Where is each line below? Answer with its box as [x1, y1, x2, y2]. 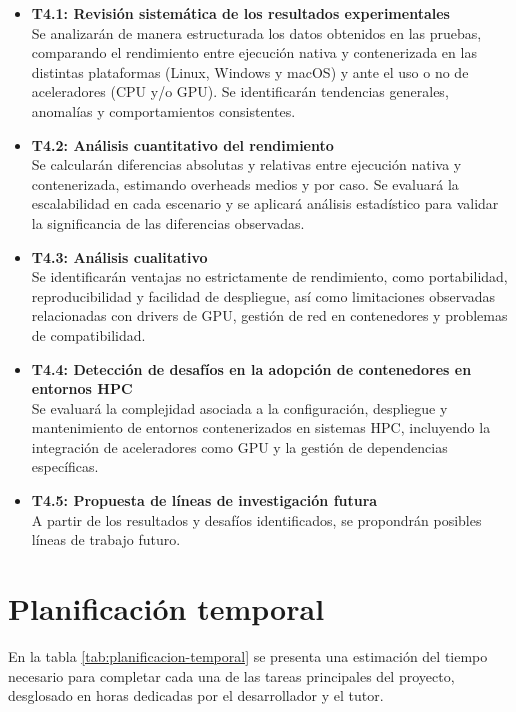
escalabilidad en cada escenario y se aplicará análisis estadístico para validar [31, 193, 499, 214]
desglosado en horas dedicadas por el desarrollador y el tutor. [8, 685, 384, 706]
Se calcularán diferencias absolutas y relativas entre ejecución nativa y [31, 154, 462, 175]
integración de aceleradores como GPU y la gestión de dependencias [31, 436, 448, 457]
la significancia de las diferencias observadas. [31, 212, 305, 233]
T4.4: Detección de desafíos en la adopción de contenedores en [31, 358, 472, 379]
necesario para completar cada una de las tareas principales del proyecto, [8, 665, 455, 686]
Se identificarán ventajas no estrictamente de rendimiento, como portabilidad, [31, 266, 508, 287]
